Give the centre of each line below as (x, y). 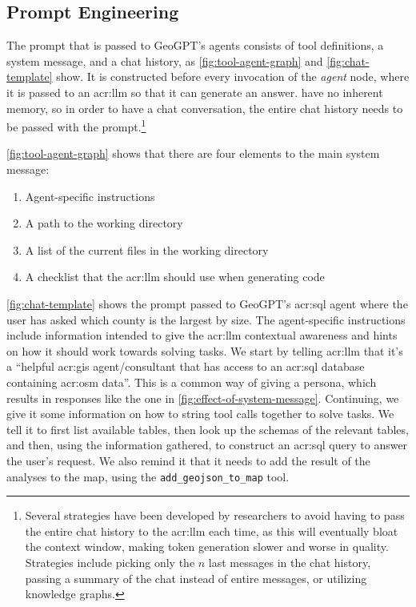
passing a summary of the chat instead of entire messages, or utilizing (196, 578)
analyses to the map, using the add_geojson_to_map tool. (148, 476)
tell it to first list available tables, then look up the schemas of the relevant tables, (208, 429)
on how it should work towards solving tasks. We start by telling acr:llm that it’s (205, 350)
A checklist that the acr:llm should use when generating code (175, 277)
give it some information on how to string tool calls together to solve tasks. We (200, 414)
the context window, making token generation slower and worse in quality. (207, 547)
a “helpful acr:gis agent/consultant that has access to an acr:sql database (186, 366)
